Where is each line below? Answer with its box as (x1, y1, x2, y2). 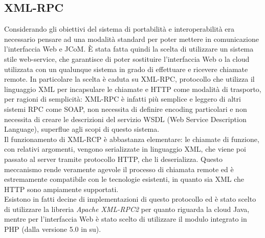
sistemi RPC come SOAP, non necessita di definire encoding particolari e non (4, 103, 247, 114)
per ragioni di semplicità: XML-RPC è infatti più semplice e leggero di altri (4, 93, 241, 104)
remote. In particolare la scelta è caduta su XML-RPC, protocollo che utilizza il (4, 74, 255, 84)
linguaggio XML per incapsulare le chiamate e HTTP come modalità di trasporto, (4, 83, 261, 94)
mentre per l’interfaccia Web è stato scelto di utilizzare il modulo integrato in (4, 213, 247, 224)
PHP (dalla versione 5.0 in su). (4, 224, 101, 234)
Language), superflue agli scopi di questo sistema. (4, 124, 160, 134)
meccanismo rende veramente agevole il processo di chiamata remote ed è (4, 163, 234, 174)
